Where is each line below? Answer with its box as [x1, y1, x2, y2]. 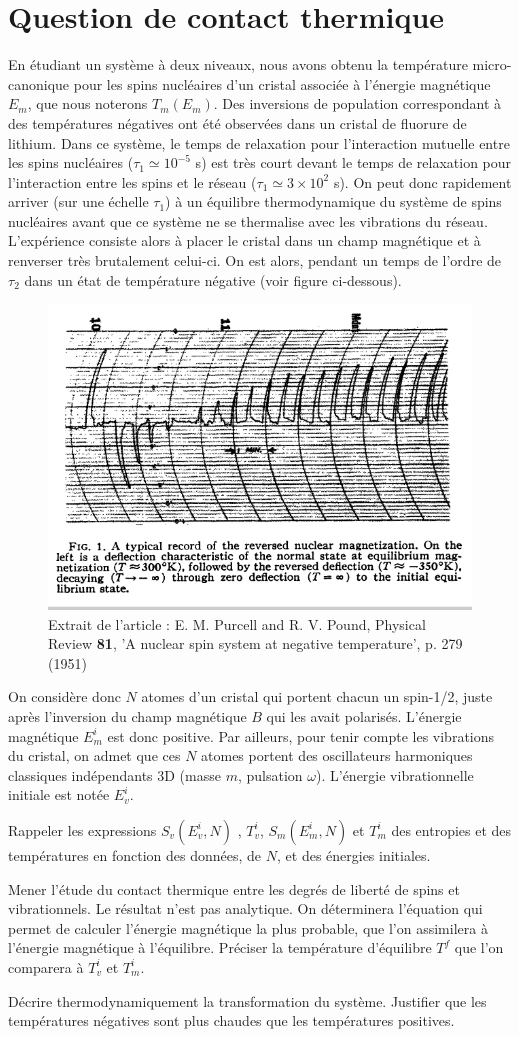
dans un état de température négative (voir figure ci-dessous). [24, 269, 402, 290]
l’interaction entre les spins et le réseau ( [8, 171, 257, 192]
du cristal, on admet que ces [8, 745, 181, 766]
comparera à [8, 956, 84, 977]
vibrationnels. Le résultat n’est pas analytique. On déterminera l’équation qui [8, 898, 483, 919]
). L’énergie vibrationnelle [315, 764, 474, 785]
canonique [8, 73, 70, 94]
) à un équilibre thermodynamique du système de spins [165, 191, 502, 212]
